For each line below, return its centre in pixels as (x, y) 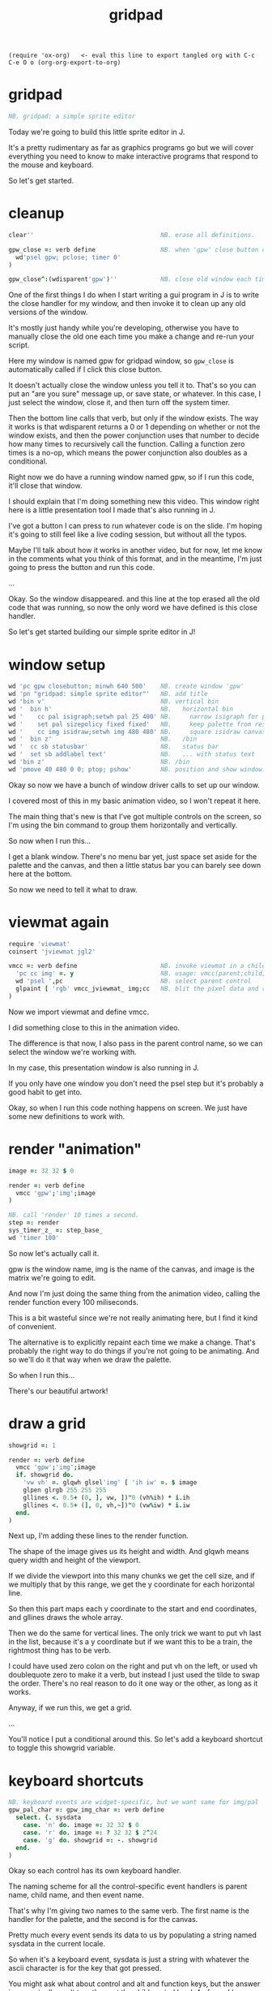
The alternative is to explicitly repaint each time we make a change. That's (132, 1342)
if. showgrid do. (45, 1475)
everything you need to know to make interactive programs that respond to (133, 156)
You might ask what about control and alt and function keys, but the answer (134, 1984)
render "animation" (75, 1149)
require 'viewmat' (39, 944)
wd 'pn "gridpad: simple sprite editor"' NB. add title (108, 694)
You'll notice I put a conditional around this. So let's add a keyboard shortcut (136, 1739)
